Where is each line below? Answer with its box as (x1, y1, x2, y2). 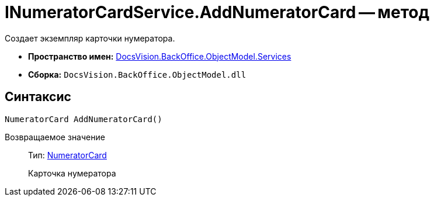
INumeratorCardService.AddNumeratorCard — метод (5, 2, 430, 22)
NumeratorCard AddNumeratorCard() (5, 114, 162, 124)
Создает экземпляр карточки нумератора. (5, 33, 175, 43)
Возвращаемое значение (5, 131, 105, 142)
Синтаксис (5, 89, 71, 105)
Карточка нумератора (28, 168, 116, 178)
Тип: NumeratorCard (28, 150, 107, 160)
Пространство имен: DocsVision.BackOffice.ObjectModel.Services (28, 51, 291, 61)
